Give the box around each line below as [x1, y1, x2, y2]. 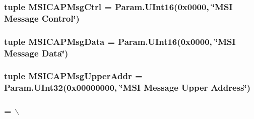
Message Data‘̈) [4, 46, 69, 59]
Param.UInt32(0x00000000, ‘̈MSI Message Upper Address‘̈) [4, 81, 250, 94]
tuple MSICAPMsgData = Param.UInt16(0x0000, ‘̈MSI [4, 35, 236, 47]
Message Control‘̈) [4, 12, 80, 24]
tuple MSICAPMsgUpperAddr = [4, 70, 143, 82]
